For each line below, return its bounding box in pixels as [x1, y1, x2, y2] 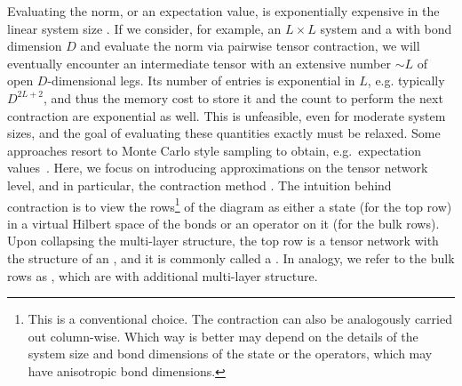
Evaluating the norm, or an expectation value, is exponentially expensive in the [7, 2, 440, 20]
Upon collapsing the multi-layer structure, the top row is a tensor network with [7, 231, 439, 250]
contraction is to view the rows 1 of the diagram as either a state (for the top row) [7, 194, 452, 215]
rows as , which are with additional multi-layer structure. [7, 266, 318, 285]
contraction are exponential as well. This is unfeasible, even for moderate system [7, 106, 446, 125]
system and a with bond [320, 19, 452, 37]
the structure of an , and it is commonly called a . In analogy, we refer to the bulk [7, 248, 455, 267]
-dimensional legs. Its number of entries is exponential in [47, 71, 355, 90]
